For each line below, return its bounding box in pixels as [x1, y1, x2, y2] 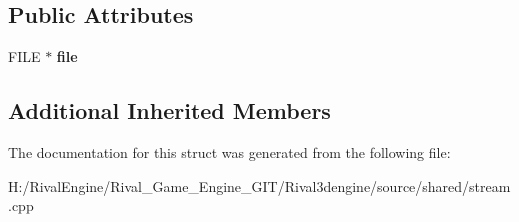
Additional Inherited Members [8, 95, 331, 126]
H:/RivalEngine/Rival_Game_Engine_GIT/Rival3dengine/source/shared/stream [8, 175, 511, 196]
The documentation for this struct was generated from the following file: [8, 142, 451, 162]
